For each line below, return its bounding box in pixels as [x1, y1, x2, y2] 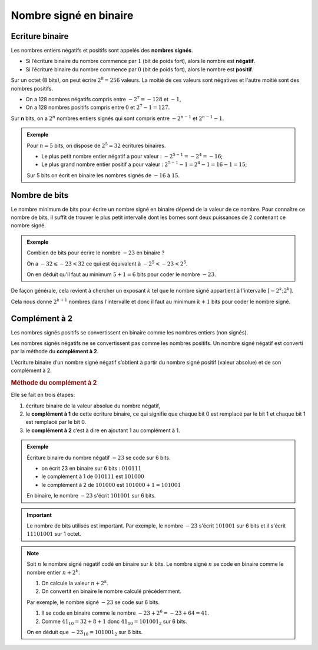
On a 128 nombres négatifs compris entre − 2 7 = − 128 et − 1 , [25, 95, 181, 103]
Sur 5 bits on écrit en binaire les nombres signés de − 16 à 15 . [26, 171, 180, 179]
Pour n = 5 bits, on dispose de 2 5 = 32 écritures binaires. [26, 141, 166, 149]
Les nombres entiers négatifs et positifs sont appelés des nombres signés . [11, 47, 194, 54]
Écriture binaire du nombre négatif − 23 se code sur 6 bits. [26, 454, 171, 461]
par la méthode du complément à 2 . [11, 348, 99, 355]
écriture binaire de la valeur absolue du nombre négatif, [25, 402, 160, 409]
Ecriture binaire [11, 31, 69, 41]
